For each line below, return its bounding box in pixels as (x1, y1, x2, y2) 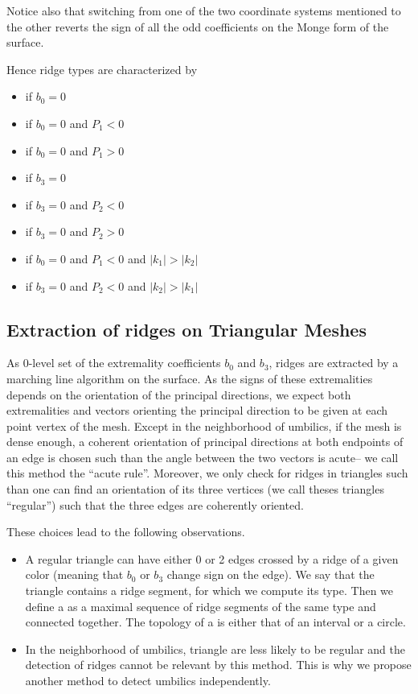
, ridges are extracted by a (268, 354, 399, 371)
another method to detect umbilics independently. (25, 672, 271, 689)
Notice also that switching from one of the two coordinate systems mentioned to (6, 2, 401, 19)
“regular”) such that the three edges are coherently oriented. (6, 496, 304, 513)
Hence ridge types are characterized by (6, 60, 198, 77)
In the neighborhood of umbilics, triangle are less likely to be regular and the (25, 640, 405, 657)
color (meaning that (25, 566, 124, 583)
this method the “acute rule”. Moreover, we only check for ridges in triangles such (6, 465, 408, 481)
